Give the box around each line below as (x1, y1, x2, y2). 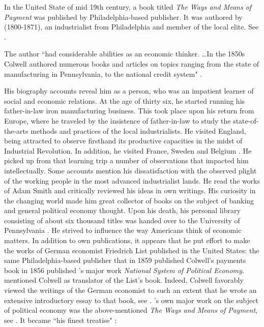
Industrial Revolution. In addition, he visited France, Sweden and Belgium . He (4, 145, 252, 156)
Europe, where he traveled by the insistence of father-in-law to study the (4, 115, 231, 126)
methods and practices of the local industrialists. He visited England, (31, 125, 246, 136)
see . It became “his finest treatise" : (4, 314, 117, 325)
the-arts (4, 125, 28, 136)
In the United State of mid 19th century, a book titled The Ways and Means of (4, 2, 252, 12)
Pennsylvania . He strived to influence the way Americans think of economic (4, 225, 242, 235)
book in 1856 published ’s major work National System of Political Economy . (4, 264, 244, 275)
